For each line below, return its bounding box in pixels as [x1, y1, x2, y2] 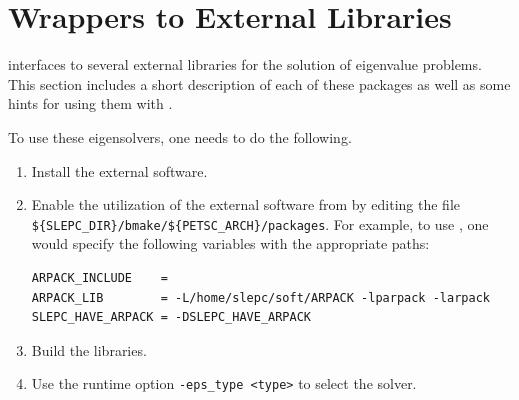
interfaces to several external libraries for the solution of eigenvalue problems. [8, 54, 482, 75]
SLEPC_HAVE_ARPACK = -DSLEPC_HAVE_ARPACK [31, 310, 311, 325]
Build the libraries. [31, 339, 147, 360]
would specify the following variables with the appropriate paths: [31, 233, 430, 254]
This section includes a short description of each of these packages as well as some [8, 73, 511, 94]
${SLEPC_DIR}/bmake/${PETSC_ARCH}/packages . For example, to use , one [31, 213, 489, 234]
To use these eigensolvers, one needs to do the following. [8, 126, 352, 147]
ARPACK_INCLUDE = [31, 270, 168, 285]
